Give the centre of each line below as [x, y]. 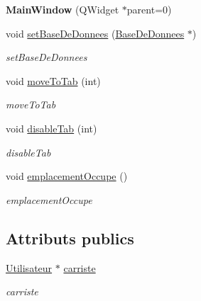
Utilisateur [29, 267]
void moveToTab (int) [53, 80]
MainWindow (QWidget [63, 9]
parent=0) [149, 9]
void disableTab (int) [51, 128]
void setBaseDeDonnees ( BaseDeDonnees [95, 33]
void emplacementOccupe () [67, 176]
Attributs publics [70, 238]
